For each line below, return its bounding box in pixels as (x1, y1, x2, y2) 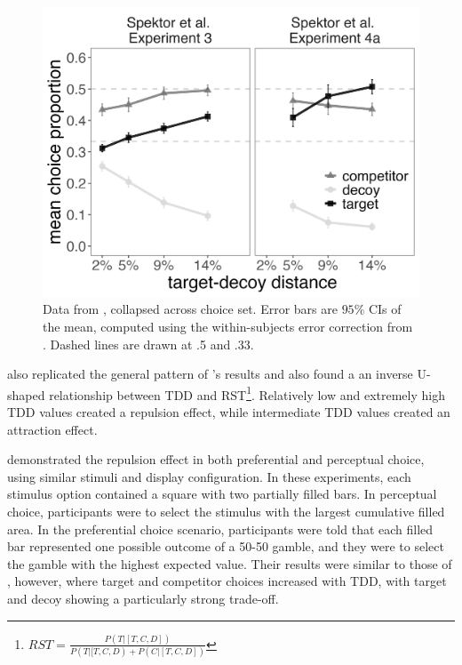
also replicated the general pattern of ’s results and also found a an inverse (7, 365, 413, 383)
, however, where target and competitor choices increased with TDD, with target (7, 572, 447, 590)
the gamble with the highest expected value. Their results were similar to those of (7, 554, 452, 573)
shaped (7, 385, 45, 404)
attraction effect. (7, 420, 98, 438)
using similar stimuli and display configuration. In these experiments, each (7, 467, 411, 485)
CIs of (368, 300, 402, 318)
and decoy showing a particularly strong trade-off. (7, 589, 279, 608)
